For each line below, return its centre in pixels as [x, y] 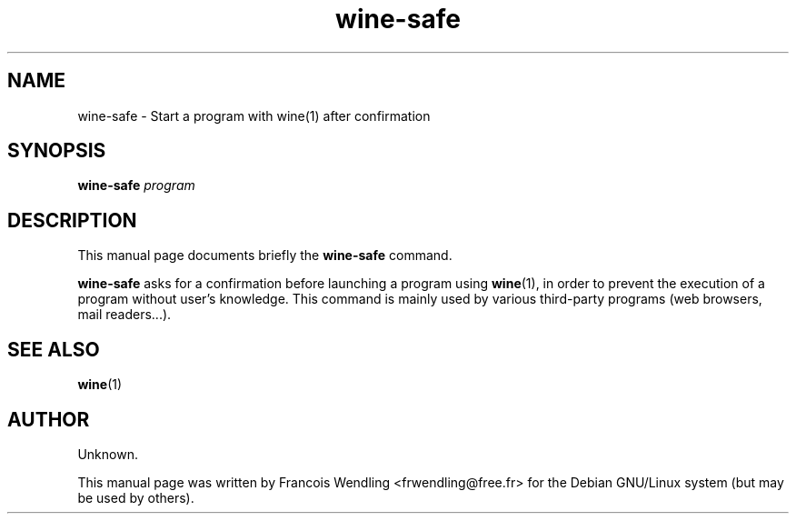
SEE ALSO [54, 349]
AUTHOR [49, 419]
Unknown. [108, 454]
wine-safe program [136, 185]
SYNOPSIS [57, 151]
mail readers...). [124, 315]
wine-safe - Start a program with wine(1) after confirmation [254, 115]
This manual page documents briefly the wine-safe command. [265, 255]
